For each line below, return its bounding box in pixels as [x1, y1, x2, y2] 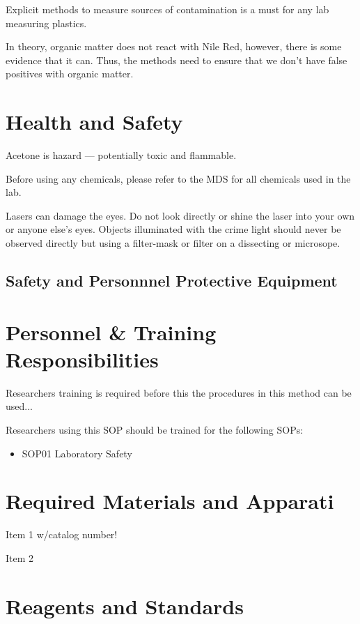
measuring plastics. [6, 15, 87, 30]
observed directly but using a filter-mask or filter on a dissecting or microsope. [6, 236, 341, 250]
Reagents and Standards [6, 591, 244, 620]
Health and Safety [6, 107, 183, 136]
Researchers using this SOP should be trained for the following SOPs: [6, 422, 304, 436]
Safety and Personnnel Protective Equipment [6, 270, 338, 291]
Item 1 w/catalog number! [6, 527, 118, 542]
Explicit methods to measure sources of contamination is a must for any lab [6, 2, 329, 16]
